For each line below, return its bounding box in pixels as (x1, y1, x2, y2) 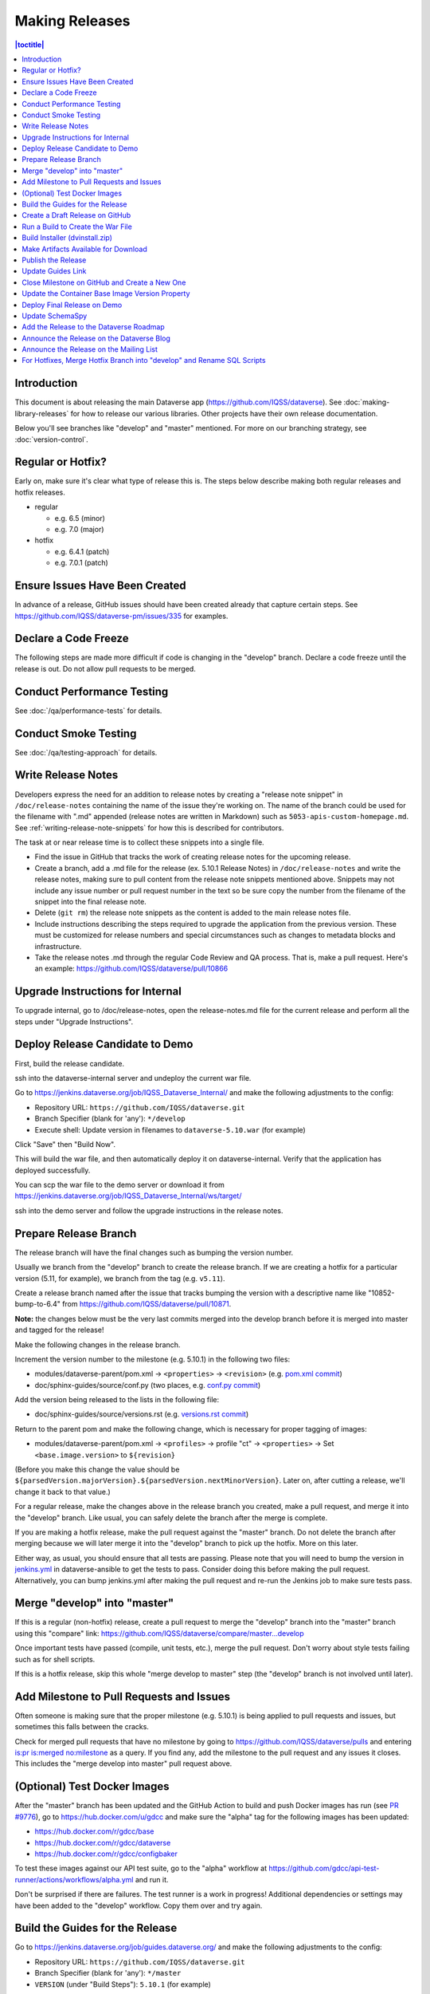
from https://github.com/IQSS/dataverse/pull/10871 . (62, 1299, 232, 1309)
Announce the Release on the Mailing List (21, 345, 158, 354)
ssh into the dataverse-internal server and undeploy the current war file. (14, 1073, 252, 1082)
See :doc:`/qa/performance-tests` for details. (14, 706, 162, 715)
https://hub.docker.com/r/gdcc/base (34, 1827, 154, 1836)
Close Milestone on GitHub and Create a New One (21, 278, 186, 287)
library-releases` (14, 408, 69, 418)
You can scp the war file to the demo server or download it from (14, 1180, 225, 1190)
